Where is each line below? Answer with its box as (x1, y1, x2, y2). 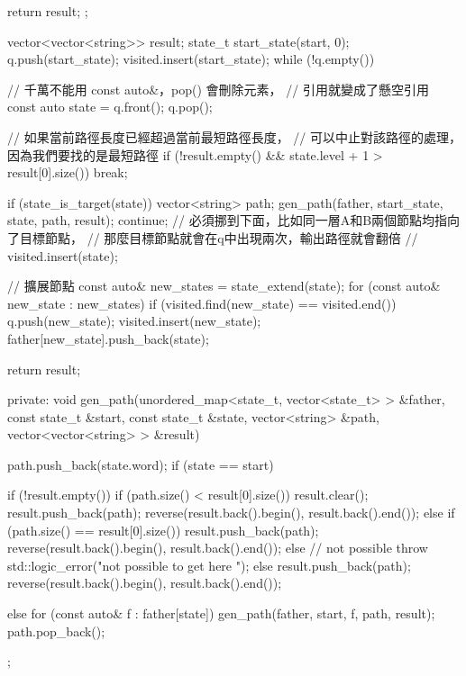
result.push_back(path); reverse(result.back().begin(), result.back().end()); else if (7, 503, 455, 522)
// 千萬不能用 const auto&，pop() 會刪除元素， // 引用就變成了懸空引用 (7, 79, 429, 98)
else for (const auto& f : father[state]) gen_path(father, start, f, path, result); (7, 604, 435, 623)
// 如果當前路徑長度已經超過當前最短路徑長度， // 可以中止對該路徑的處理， (7, 127, 461, 146)
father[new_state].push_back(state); (7, 329, 209, 347)
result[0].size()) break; (7, 163, 128, 182)
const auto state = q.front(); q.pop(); (7, 97, 213, 116)
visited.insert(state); (7, 246, 118, 265)
